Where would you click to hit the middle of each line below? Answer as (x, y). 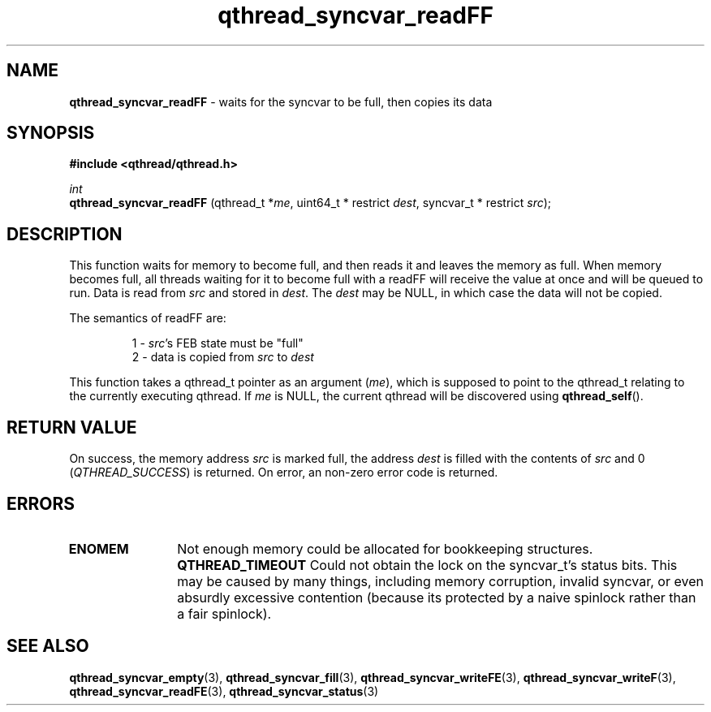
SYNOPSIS (51, 133)
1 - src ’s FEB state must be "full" (218, 343)
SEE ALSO (48, 646)
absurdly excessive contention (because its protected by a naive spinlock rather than (437, 597)
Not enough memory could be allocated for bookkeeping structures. (385, 548)
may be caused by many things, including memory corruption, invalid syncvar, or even (440, 581)
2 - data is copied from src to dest (223, 357)
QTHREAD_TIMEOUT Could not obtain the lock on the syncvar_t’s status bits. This (427, 565)
